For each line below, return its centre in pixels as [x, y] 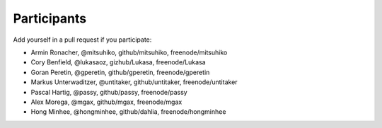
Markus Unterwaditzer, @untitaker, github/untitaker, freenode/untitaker [134, 82]
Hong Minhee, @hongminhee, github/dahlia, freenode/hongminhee [128, 112]
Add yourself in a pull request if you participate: [82, 40]
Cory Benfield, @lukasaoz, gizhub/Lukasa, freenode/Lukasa [118, 62]
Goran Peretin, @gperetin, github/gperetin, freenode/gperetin [120, 72]
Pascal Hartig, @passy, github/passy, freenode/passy [109, 92]
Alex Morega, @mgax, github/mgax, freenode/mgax [106, 102]
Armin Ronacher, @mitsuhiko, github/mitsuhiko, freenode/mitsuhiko [129, 52]
